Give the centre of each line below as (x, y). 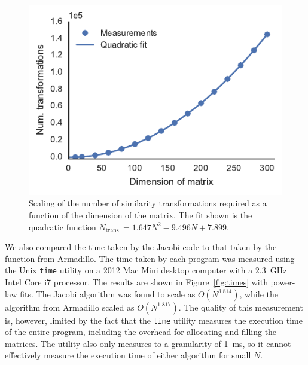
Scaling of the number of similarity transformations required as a (148, 203)
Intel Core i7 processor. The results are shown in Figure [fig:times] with (136, 282)
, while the (259, 293)
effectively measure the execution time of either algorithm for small (128, 355)
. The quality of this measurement (241, 307)
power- (283, 282)
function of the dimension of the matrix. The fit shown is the (141, 215)
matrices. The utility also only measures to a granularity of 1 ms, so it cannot (148, 343)
